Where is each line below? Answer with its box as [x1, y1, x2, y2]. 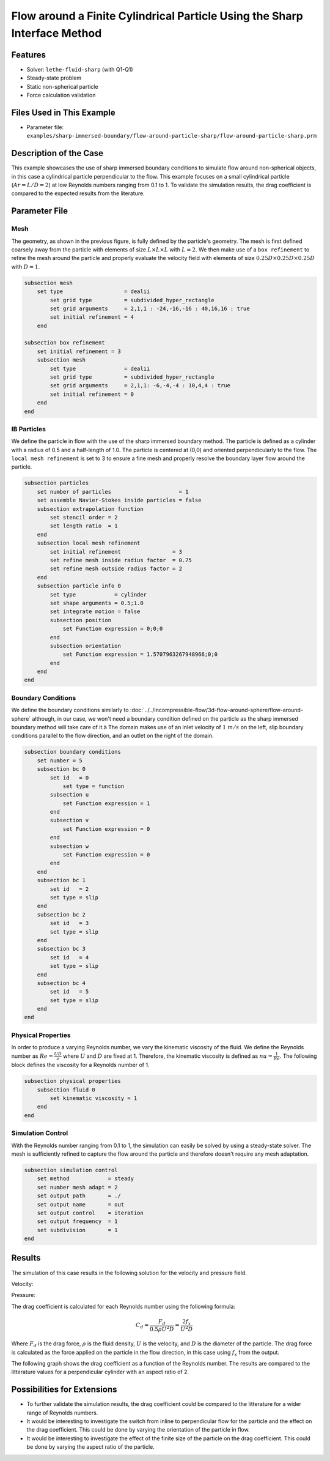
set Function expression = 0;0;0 [62, 625, 163, 633]
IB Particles [11, 425, 46, 433]
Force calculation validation [26, 92, 96, 99]
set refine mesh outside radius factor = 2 [50, 565, 183, 572]
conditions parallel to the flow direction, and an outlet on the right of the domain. [11, 732, 214, 740]
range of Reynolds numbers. [26, 1409, 98, 1416]
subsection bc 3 [37, 945, 86, 953]
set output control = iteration [37, 1209, 144, 1216]
